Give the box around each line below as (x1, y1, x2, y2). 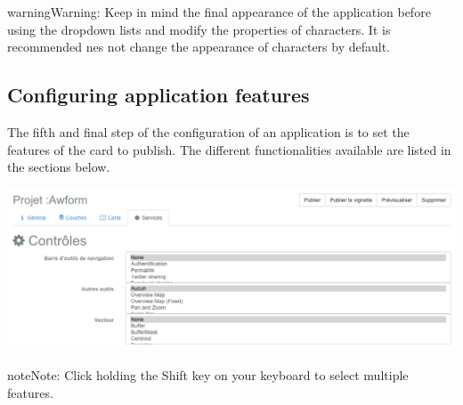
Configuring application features (7, 81, 310, 109)
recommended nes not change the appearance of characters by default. (7, 37, 391, 56)
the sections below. (7, 158, 110, 176)
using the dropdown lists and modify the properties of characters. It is (7, 20, 391, 38)
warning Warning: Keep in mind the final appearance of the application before (7, 3, 431, 20)
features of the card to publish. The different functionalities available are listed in (7, 140, 451, 158)
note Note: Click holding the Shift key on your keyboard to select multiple (7, 365, 409, 384)
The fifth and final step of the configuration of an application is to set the (7, 122, 410, 141)
